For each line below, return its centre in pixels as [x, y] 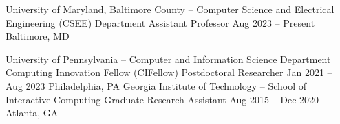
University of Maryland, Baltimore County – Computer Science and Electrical [170, 9]
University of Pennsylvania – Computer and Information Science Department [168, 59]
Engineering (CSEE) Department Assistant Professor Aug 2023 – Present [160, 22]
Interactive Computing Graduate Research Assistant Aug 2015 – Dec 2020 [162, 99]
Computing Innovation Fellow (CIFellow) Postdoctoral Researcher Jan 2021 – [169, 72]
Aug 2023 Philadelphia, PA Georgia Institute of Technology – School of [156, 85]
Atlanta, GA [32, 113]
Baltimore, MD [38, 36]
